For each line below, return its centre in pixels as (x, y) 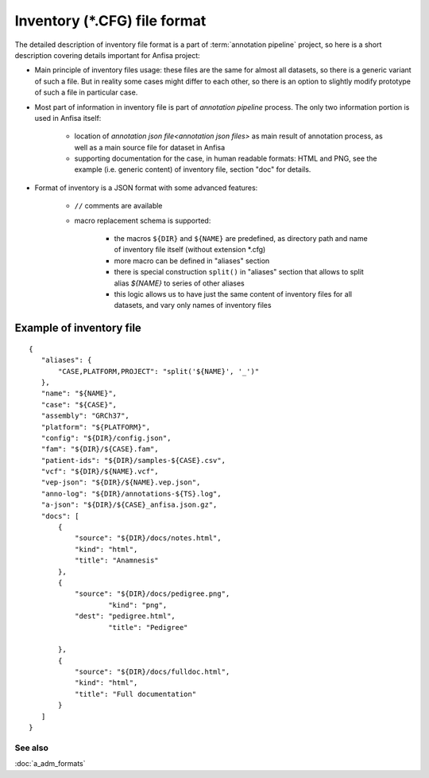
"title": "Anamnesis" (116, 560)
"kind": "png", (138, 605)
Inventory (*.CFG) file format (110, 21)
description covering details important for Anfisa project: (107, 55)
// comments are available (118, 206)
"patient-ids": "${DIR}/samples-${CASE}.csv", (133, 460)
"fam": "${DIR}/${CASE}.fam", (100, 449)
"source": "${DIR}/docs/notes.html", (148, 538)
